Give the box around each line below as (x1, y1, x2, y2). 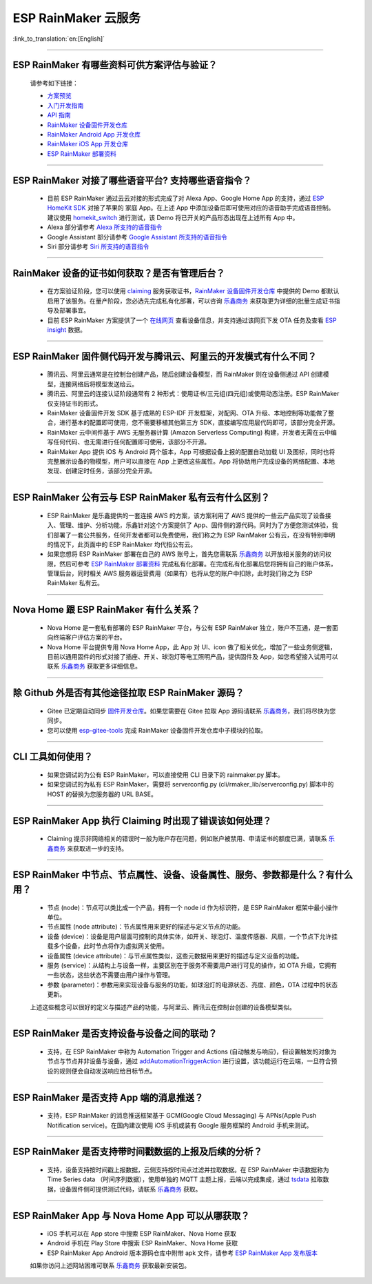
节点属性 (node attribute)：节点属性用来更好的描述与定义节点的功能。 (47, 922, 245, 931)
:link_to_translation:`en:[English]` (12, 34, 105, 43)
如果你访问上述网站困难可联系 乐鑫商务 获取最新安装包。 (30, 1261, 191, 1270)
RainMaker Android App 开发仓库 (47, 130, 141, 138)
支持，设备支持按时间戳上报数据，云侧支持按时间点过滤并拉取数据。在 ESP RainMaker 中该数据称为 (47, 1165, 329, 1174)
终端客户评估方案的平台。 (52, 633, 126, 642)
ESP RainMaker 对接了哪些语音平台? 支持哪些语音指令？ (12, 175, 251, 186)
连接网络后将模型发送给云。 (59, 379, 138, 388)
